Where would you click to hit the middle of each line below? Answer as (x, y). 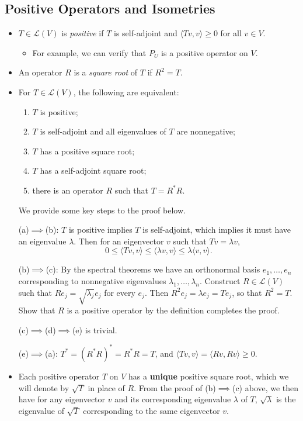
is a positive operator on (205, 52)
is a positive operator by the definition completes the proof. (173, 310)
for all (231, 33)
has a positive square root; (87, 151)
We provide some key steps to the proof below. (102, 210)
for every (120, 292)
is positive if (83, 33)
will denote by (44, 387)
